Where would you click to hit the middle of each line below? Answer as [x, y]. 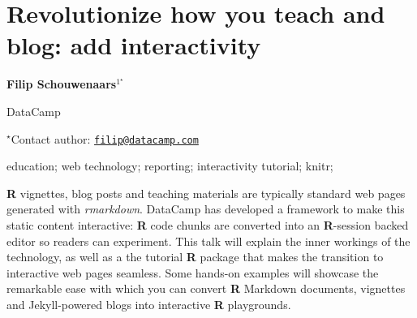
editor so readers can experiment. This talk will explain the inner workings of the [208, 241]
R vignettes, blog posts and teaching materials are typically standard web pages [206, 193]
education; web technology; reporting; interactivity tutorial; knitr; [170, 166]
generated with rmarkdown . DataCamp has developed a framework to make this [206, 209]
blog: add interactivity [134, 45]
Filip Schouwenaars [62, 84]
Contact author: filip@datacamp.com [105, 138]
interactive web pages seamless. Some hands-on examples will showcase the [193, 272]
